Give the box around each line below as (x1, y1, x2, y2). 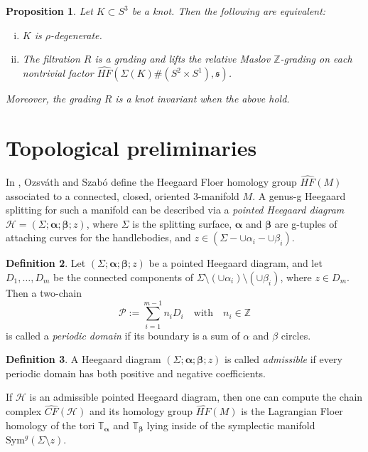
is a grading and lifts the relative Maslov (94, 51, 271, 66)
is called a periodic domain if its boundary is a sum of (6, 327, 240, 342)
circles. (281, 327, 311, 342)
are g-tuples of (274, 216, 337, 231)
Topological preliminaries (6, 132, 257, 162)
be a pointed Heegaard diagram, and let (148, 256, 323, 270)
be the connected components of (53, 269, 193, 284)
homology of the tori (6, 417, 95, 432)
